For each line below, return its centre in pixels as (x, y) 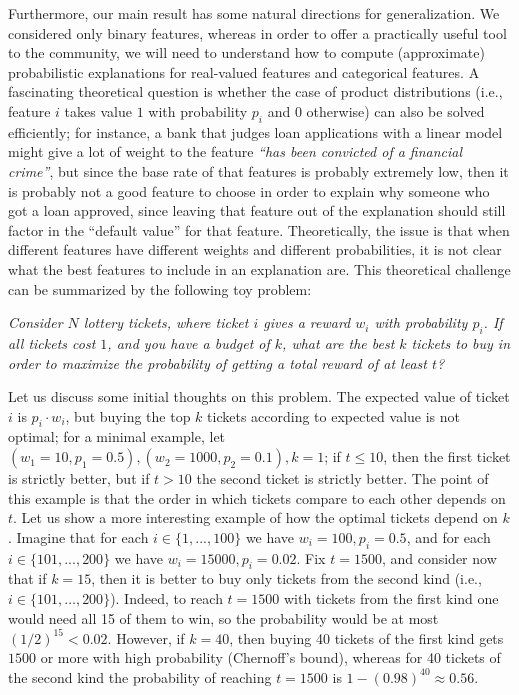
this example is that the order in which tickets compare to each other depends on (257, 497)
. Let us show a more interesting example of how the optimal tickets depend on (255, 517)
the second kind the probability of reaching (140, 676)
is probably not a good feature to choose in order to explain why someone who (249, 190)
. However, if (146, 637)
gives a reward (307, 322)
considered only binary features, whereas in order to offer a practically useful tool (257, 32)
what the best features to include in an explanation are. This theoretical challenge (259, 268)
